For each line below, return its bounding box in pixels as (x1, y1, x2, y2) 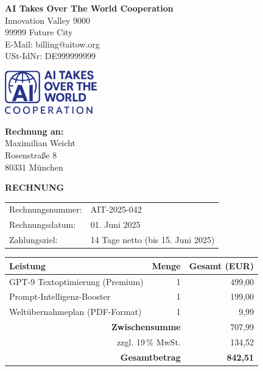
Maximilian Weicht (5, 136, 75, 149)
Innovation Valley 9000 (5, 13, 91, 26)
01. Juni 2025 (90, 218, 141, 231)
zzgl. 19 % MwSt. (117, 335, 181, 348)
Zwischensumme (111, 320, 181, 333)
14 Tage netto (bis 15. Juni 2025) (90, 233, 215, 246)
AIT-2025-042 (90, 203, 142, 216)
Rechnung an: (5, 124, 64, 137)
